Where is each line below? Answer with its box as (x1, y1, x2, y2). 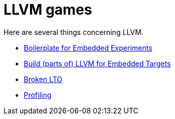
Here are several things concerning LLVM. (4, 27, 144, 36)
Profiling (24, 90, 52, 99)
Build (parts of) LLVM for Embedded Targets (24, 59, 171, 68)
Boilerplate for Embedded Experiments (24, 43, 153, 52)
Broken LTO (24, 74, 63, 84)
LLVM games (4, 1, 92, 18)
